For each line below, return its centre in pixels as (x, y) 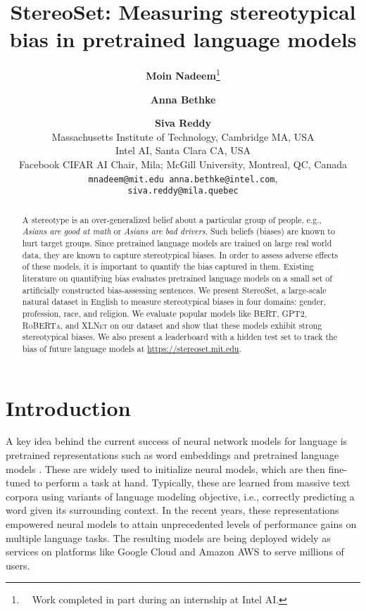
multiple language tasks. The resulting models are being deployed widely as (168, 537)
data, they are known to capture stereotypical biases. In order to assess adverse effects (180, 254)
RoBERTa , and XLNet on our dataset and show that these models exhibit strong (172, 325)
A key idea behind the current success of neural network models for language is (177, 441)
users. (18, 565)
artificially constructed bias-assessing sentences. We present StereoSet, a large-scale (174, 290)
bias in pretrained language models (183, 39)
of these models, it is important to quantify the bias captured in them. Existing (168, 266)
